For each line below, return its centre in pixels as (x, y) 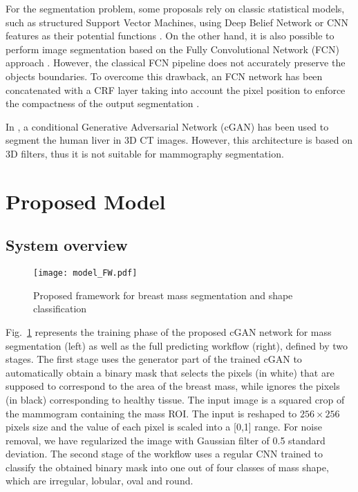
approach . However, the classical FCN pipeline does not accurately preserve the (176, 63)
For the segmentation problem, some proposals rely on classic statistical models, (175, 8)
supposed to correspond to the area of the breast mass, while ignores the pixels (173, 386)
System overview (67, 245)
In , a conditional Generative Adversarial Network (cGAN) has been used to (167, 126)
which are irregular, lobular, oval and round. (100, 481)
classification (60, 309)
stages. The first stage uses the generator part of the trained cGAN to (154, 359)
